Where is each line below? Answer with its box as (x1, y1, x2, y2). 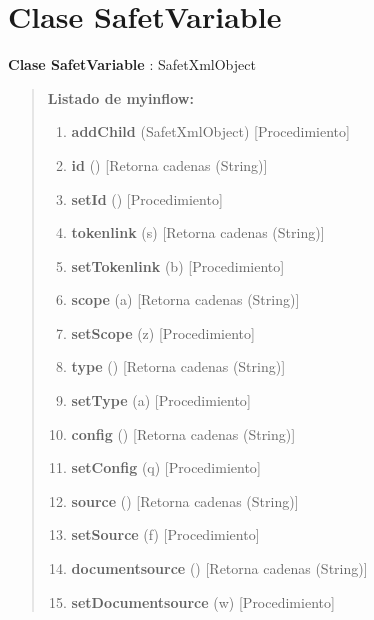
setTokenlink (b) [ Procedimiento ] (71, 255, 285, 276)
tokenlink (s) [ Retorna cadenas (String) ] (71, 222, 325, 243)
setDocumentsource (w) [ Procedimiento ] (71, 591, 335, 612)
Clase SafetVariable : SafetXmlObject (8, 54, 256, 75)
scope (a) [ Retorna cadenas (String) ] (71, 289, 300, 310)
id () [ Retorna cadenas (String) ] (71, 154, 268, 175)
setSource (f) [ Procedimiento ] (71, 524, 260, 545)
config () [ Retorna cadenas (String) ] (71, 423, 296, 444)
